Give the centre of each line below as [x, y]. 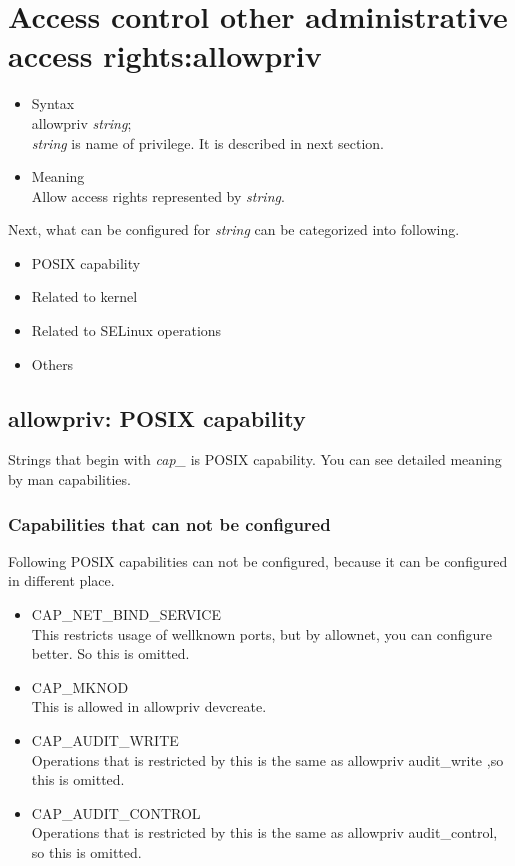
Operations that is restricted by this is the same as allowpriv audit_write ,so [267, 759]
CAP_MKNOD [80, 686]
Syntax [53, 103]
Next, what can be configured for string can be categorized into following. [234, 229]
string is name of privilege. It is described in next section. [207, 142]
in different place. [61, 580]
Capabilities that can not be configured [169, 523]
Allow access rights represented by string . [158, 195]
